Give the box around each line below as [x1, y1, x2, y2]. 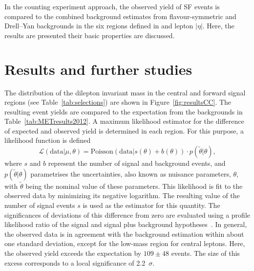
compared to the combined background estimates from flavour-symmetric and [4, 11, 236, 21]
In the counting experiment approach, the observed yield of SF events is [4, 1, 220, 11]
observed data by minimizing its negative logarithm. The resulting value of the [4, 190, 240, 201]
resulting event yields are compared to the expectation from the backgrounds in [4, 106, 243, 116]
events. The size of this [171, 248, 240, 258]
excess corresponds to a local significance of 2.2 [4, 257, 146, 268]
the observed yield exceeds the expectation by [4, 248, 142, 258]
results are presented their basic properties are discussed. [4, 30, 175, 40]
